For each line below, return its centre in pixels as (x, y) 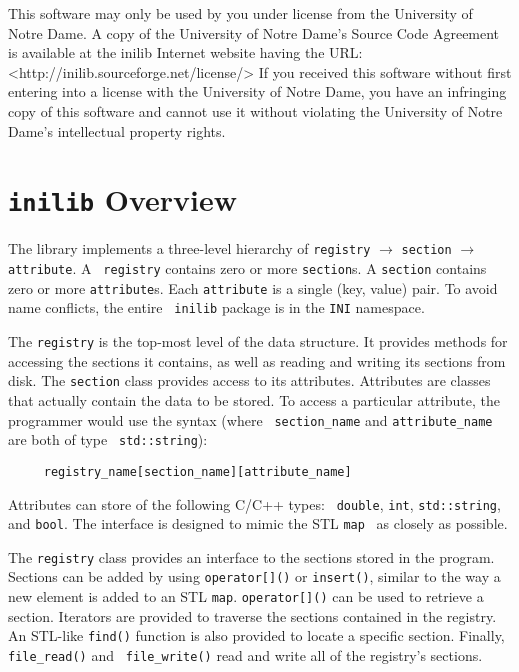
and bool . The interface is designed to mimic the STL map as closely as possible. (258, 523)
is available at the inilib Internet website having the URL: (185, 52)
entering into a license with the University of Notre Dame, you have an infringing (257, 91)
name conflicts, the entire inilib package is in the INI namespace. (216, 307)
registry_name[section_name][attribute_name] (197, 471)
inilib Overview (122, 199)
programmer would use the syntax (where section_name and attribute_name (250, 419)
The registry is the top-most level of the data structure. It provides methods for (258, 341)
